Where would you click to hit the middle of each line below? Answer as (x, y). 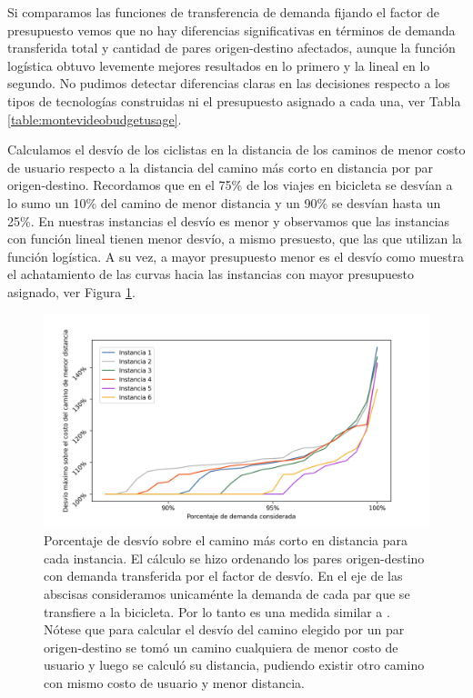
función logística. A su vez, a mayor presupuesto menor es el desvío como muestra (236, 256)
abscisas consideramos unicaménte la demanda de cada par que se (227, 594)
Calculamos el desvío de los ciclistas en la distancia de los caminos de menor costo (236, 150)
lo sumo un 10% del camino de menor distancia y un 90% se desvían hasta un (224, 202)
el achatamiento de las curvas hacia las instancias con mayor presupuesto (211, 274)
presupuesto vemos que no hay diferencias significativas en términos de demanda (231, 30)
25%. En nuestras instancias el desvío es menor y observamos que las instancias (229, 220)
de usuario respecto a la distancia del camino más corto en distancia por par (221, 167)
